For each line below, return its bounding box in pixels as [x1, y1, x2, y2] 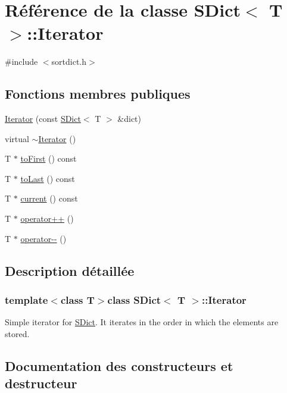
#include [5, 55, 38, 68]
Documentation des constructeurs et [5, 356, 233, 375]
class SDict [107, 292, 161, 307]
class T [60, 292, 95, 307]
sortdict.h [51, 55, 87, 68]
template [5, 292, 48, 307]
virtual [5, 132, 29, 144]
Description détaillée [5, 261, 135, 279]
